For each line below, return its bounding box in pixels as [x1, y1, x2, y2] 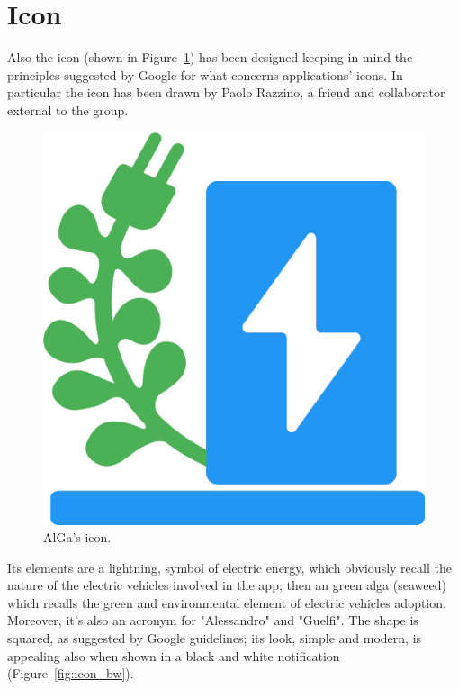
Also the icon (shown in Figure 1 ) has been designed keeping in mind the [7, 48, 413, 67]
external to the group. [7, 100, 129, 119]
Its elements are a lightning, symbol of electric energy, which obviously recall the [7, 558, 452, 576]
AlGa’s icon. [43, 528, 112, 547]
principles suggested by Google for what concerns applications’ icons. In [7, 65, 403, 84]
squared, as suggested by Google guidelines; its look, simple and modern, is [7, 629, 422, 648]
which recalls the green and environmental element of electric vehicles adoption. [7, 593, 446, 612]
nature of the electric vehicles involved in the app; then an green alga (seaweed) [7, 576, 446, 594]
